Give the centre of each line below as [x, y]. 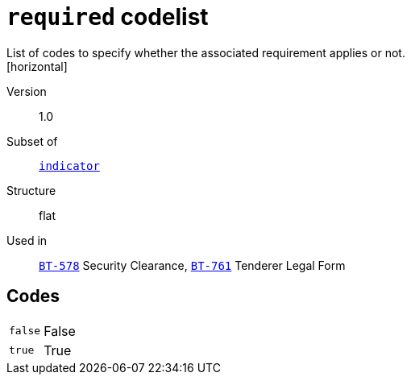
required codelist [108, 17]
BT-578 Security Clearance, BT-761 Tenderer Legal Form [192, 265]
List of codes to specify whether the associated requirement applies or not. [206, 52]
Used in [27, 240]
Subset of [32, 141]
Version [27, 91]
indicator [69, 166]
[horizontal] [37, 66]
